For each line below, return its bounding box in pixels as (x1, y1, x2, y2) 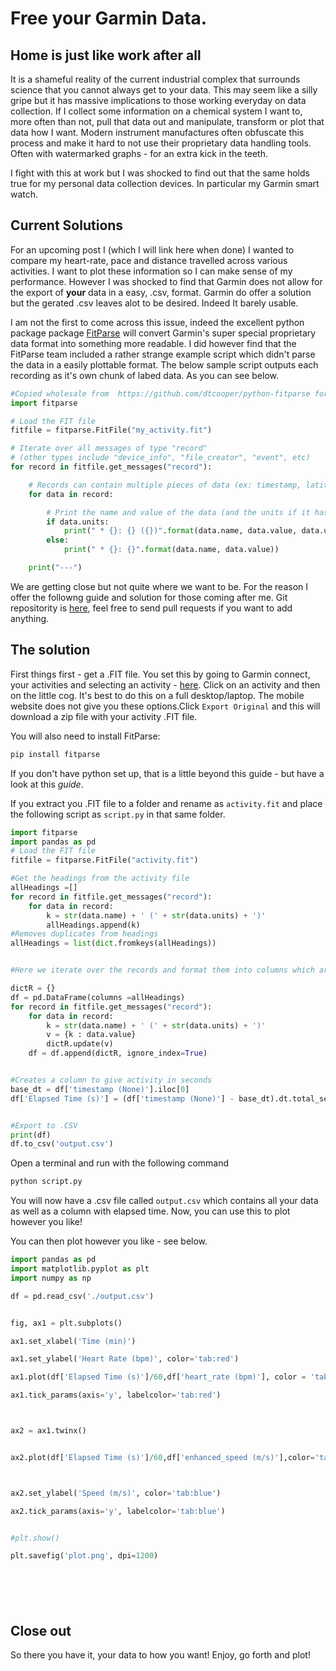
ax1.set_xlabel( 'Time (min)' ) (10, 1336, 137, 1346)
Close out (10, 1622, 72, 1639)
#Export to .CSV (10, 1120, 78, 1131)
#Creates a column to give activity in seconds (10, 1075, 213, 1085)
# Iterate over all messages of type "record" (10, 443, 208, 454)
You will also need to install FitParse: (10, 730, 161, 742)
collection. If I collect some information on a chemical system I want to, (10, 105, 303, 117)
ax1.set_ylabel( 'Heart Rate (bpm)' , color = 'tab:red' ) (10, 1354, 240, 1364)
